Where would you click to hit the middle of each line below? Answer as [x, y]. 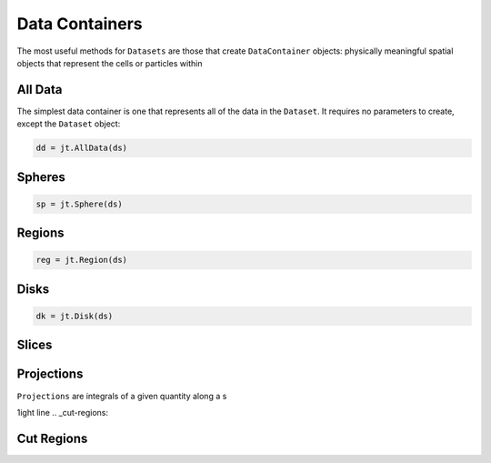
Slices [35, 345]
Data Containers [80, 24]
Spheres [41, 177]
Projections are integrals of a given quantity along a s [122, 396]
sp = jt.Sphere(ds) [79, 204]
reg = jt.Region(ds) [81, 260]
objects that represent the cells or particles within [110, 63]
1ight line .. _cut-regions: [63, 412]
